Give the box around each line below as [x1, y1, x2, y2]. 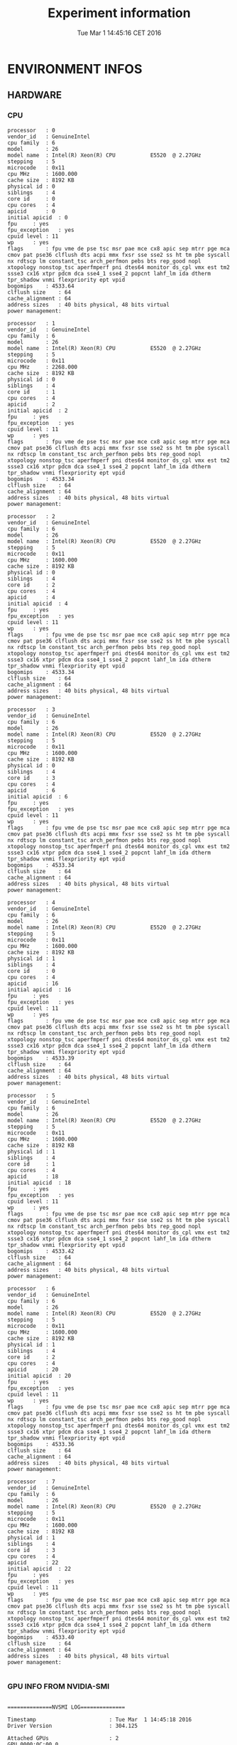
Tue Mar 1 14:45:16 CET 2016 [77, 28, 162, 37]
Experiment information [48, 5, 191, 21]
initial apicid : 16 [7, 986, 72, 993]
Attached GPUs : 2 [7, 1734, 119, 1741]
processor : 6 [7, 1285, 55, 1292]
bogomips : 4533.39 [7, 1055, 75, 1062]
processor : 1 [7, 320, 55, 327]
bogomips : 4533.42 [7, 1248, 75, 1255]
